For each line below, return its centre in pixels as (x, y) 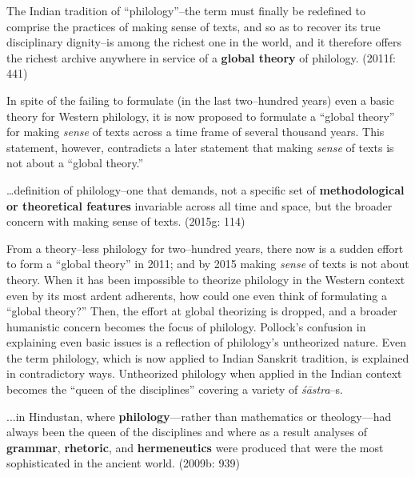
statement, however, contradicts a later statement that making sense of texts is (200, 147)
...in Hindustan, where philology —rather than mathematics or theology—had (199, 416)
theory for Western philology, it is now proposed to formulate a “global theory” (201, 116)
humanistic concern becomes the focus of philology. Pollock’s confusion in (186, 326)
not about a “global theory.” (75, 163)
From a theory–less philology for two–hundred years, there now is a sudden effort (205, 248)
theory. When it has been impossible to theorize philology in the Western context (206, 279)
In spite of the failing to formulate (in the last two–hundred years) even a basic (200, 100)
